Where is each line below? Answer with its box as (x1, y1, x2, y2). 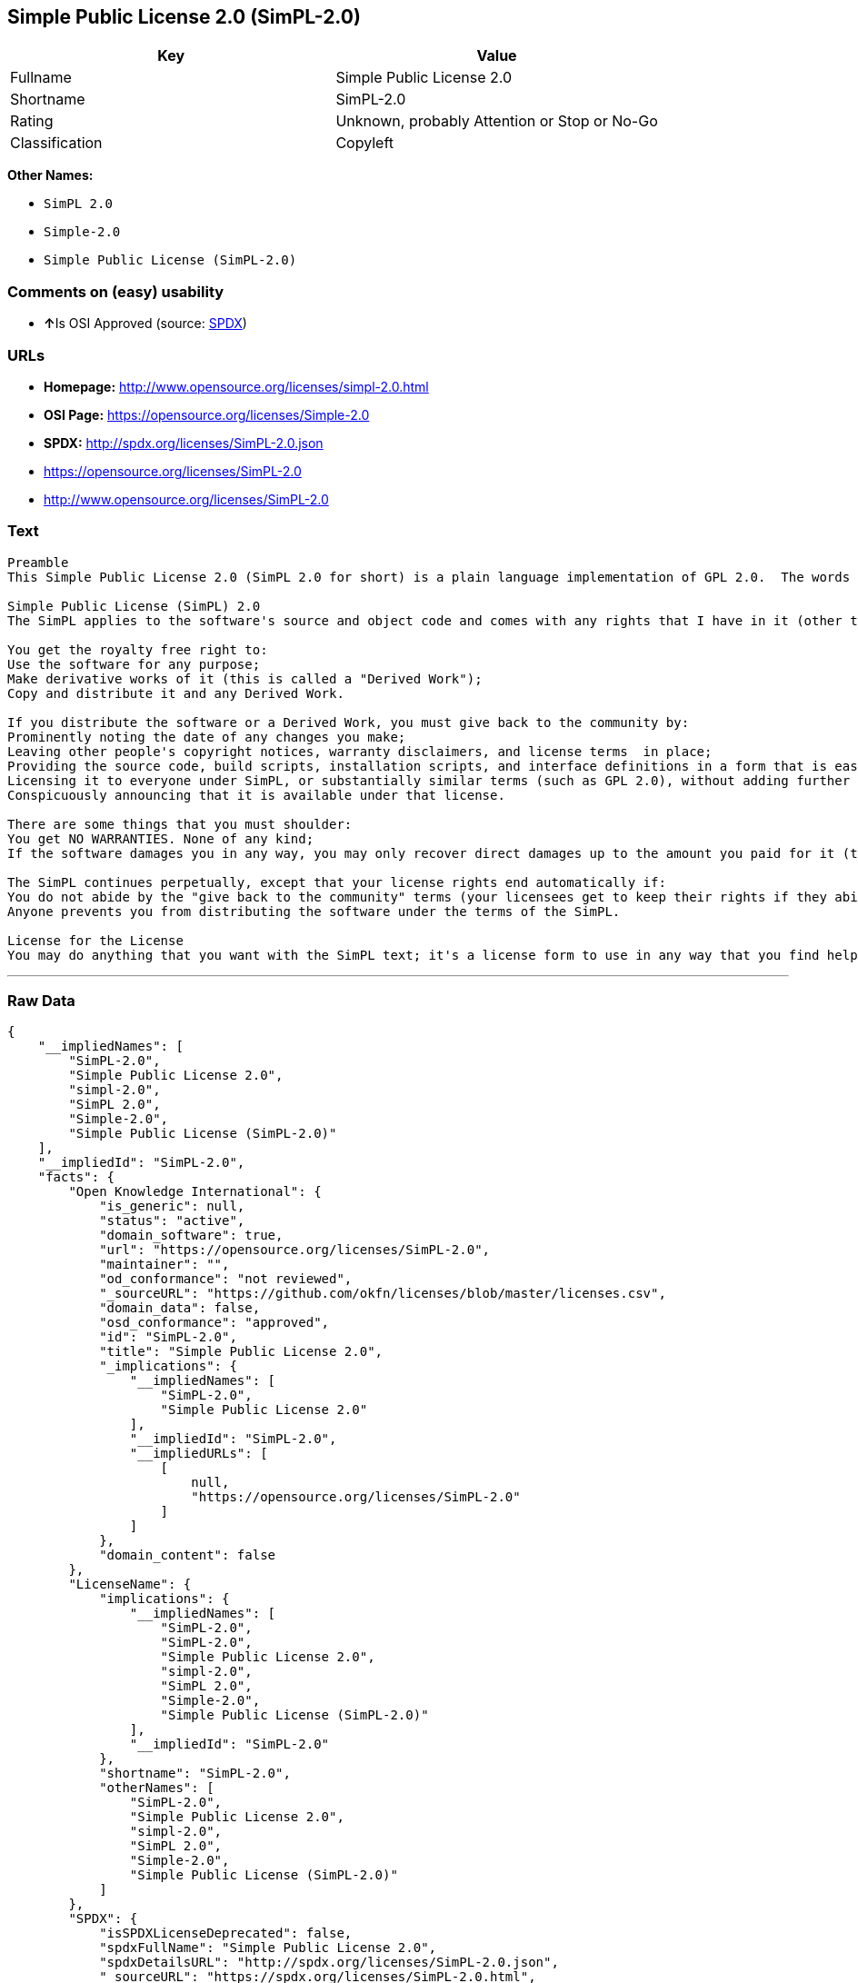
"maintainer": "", (99, 1257, 230, 1272)
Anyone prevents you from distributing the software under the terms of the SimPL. (7, 903, 621, 919)
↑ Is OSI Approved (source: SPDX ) (44, 315, 247, 332)
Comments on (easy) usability (7, 282, 224, 301)
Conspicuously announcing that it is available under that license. (7, 787, 505, 802)
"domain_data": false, (99, 1300, 261, 1316)
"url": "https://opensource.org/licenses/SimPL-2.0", (99, 1242, 491, 1258)
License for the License (7, 932, 184, 948)
